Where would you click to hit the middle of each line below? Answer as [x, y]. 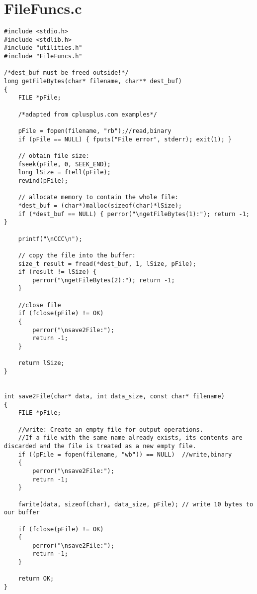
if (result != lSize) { [57, 272]
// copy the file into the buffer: [77, 255]
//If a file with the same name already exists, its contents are [130, 438]
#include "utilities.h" [43, 48]
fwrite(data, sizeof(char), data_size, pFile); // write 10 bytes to [136, 504]
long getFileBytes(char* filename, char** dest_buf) [93, 81]
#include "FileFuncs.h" [43, 57]
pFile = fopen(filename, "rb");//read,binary [95, 131]
